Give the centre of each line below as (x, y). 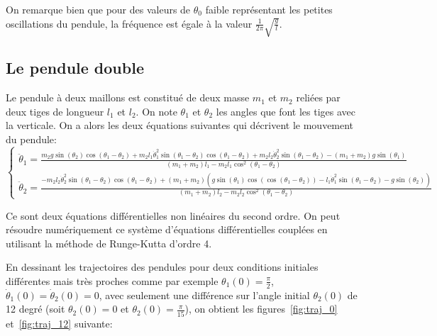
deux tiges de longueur (55, 111)
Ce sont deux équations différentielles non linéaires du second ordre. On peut (173, 215)
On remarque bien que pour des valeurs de (98, 9)
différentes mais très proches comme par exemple (112, 280)
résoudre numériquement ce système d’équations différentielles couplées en (167, 229)
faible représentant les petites (269, 9)
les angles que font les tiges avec (286, 111)
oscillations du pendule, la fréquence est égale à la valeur (129, 23)
